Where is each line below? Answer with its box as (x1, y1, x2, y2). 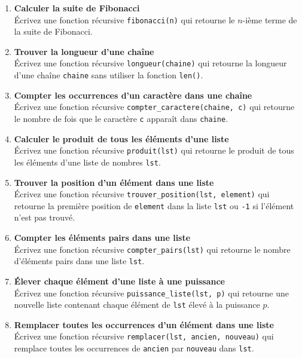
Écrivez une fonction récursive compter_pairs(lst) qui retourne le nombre (14, 243, 291, 255)
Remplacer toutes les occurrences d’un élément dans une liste (14, 318, 274, 331)
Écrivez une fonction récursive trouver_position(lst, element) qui (14, 188, 270, 200)
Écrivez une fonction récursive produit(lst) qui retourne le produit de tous (14, 144, 294, 157)
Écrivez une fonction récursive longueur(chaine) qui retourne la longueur (14, 57, 287, 69)
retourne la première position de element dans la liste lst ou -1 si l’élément (14, 199, 294, 212)
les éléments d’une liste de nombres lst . (14, 155, 161, 168)
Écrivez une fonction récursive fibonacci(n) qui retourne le (14, 13, 235, 26)
